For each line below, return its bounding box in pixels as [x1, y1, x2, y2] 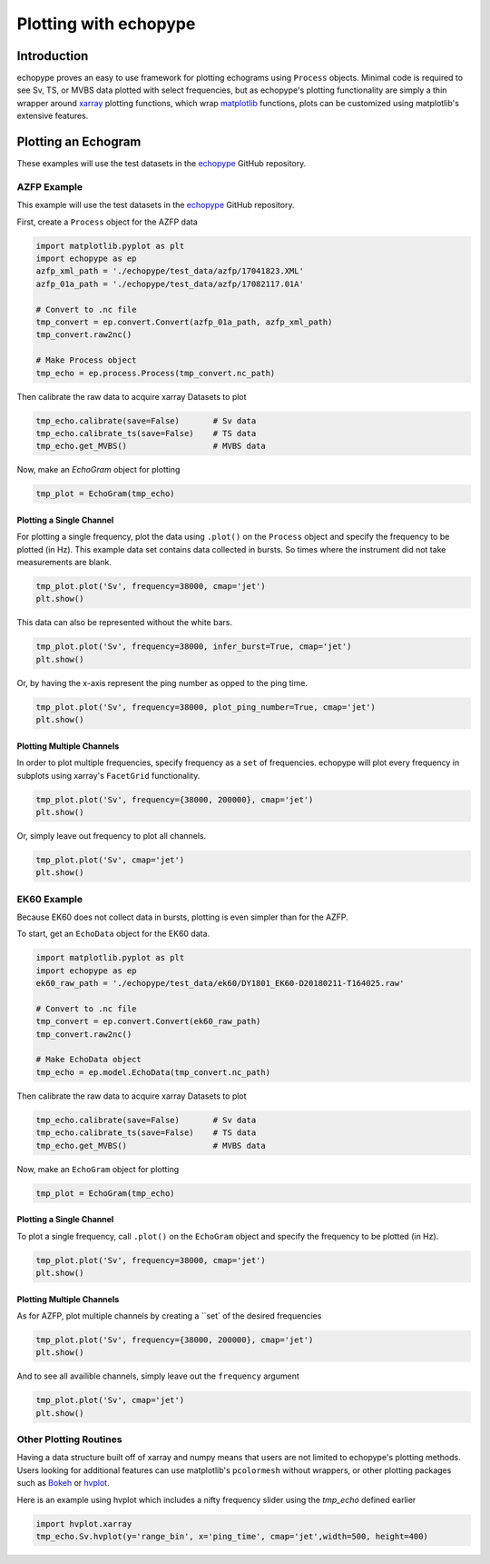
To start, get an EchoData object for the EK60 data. [16, 928, 211, 940]
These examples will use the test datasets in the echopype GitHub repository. [16, 158, 307, 169]
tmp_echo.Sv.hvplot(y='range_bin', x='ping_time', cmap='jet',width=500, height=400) [35, 1531, 428, 1541]
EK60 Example [16, 892, 83, 905]
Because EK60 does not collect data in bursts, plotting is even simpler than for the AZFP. [16, 912, 348, 922]
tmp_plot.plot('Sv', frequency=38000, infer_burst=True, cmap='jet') [35, 642, 352, 652]
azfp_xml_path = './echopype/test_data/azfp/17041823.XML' [35, 266, 304, 276]
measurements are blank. [16, 557, 113, 568]
